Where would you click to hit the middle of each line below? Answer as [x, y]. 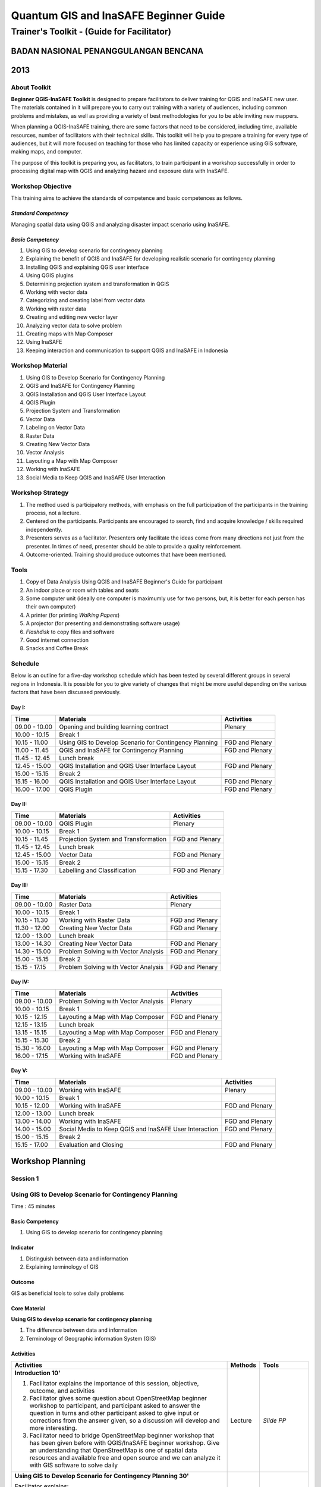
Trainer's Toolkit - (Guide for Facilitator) [91, 32]
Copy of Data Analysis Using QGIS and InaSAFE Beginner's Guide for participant [124, 582]
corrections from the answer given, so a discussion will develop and [125, 1420]
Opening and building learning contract [114, 727]
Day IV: [20, 982]
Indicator [23, 1248]
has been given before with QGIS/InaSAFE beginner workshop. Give [125, 1443]
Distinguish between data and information [77, 1259]
